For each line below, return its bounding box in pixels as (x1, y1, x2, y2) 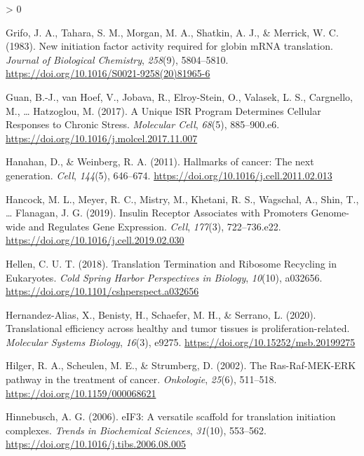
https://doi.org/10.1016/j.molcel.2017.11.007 (6, 130, 198, 145)
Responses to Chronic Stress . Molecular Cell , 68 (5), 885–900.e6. (6, 117, 280, 132)
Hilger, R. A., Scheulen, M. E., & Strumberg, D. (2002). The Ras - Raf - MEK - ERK (6, 358, 356, 373)
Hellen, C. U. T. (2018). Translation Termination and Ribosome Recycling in (6, 256, 337, 270)
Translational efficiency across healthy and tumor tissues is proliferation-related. (6, 321, 350, 336)
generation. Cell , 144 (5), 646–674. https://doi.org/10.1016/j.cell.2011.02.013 (6, 167, 332, 182)
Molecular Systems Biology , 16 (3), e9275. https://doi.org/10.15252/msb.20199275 (6, 334, 356, 349)
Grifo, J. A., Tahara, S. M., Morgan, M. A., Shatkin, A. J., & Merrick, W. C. (6, 25, 339, 39)
